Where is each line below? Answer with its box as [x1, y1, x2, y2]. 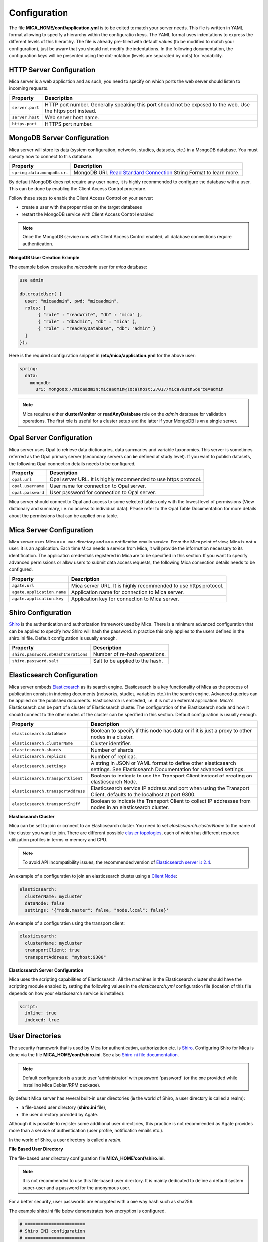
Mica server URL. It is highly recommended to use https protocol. [71, 582, 224, 589]
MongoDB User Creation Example [9, 255, 80, 261]
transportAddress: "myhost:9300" [25, 954, 106, 960]
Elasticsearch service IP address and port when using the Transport [91, 785, 250, 792]
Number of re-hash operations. [93, 651, 166, 658]
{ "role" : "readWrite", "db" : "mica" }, [38, 312, 143, 317]
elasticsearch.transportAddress [12, 789, 85, 794]
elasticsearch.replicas [12, 754, 66, 759]
